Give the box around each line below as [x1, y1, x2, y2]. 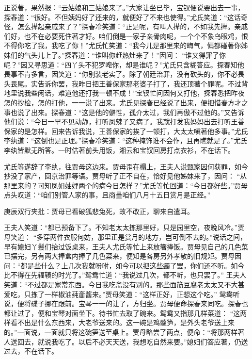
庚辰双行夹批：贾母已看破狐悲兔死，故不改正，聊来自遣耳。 [4, 206, 194, 216]
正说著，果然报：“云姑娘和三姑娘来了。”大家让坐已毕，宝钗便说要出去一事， [4, 2, 245, 12]
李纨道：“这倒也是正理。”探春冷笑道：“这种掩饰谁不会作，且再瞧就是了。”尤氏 [4, 135, 248, 146]
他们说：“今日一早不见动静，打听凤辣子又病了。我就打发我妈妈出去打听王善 [4, 116, 245, 127]
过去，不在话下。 [4, 346, 58, 356]
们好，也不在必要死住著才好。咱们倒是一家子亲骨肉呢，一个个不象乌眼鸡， [4, 31, 241, 41]
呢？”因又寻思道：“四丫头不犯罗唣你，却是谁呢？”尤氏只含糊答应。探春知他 [4, 59, 244, 69]
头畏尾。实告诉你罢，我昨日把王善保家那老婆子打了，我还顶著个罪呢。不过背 [4, 78, 248, 88]
